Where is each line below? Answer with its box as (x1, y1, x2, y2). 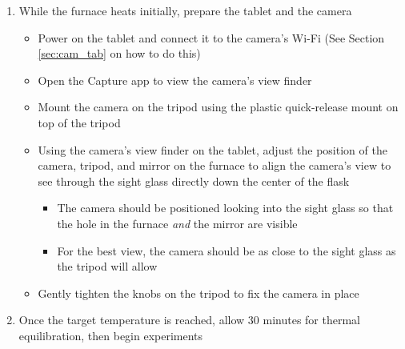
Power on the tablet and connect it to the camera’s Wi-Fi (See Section (38, 29, 385, 46)
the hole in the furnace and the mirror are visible (57, 215, 298, 231)
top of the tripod (38, 114, 121, 130)
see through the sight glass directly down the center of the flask (38, 172, 350, 189)
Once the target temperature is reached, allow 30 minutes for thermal (18, 311, 360, 328)
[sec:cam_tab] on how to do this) (38, 45, 201, 62)
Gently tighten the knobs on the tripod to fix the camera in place (38, 284, 359, 301)
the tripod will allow (57, 258, 158, 275)
